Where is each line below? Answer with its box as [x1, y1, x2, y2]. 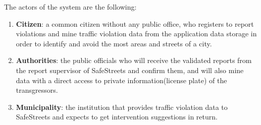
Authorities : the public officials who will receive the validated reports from [16, 55, 252, 66]
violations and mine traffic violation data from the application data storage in [16, 28, 257, 39]
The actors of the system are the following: [4, 2, 137, 12]
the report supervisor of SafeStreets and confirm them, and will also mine [16, 65, 244, 75]
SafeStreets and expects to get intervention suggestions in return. [16, 111, 218, 122]
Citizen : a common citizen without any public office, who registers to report [16, 18, 254, 29]
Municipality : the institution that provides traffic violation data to [16, 101, 228, 112]
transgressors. [16, 85, 58, 95]
